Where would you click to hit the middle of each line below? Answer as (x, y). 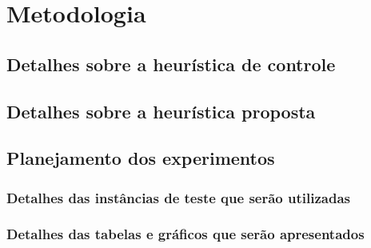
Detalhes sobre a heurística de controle (171, 64)
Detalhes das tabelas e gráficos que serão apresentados (185, 234)
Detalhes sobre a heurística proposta (161, 111)
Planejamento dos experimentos (141, 158)
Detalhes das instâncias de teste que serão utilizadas (178, 197)
